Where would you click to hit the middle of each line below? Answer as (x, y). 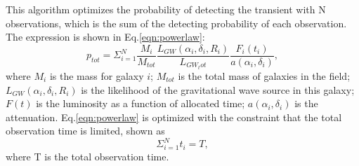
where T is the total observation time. (87, 157)
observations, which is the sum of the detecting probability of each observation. (176, 23)
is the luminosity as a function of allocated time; (141, 103)
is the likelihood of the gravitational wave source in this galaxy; (218, 89)
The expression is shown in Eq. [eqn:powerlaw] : (105, 37)
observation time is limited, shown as (85, 131)
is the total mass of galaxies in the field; (264, 75)
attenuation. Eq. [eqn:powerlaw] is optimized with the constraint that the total (174, 117)
